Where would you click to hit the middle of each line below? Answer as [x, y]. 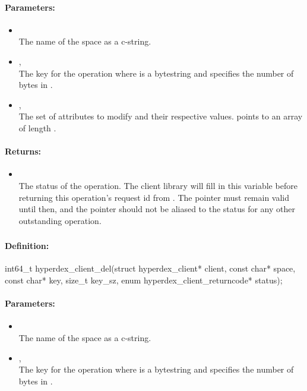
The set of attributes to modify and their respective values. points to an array [161, 116]
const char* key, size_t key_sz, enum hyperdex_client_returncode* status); [144, 280]
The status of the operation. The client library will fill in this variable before [158, 185]
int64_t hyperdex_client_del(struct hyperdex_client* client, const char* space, [150, 268]
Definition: [27, 246]
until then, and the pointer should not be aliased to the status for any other [157, 209]
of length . [37, 127]
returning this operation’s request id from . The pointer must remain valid [154, 197]
